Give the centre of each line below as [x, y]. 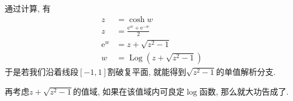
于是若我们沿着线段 [42, 71]
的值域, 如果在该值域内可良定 [129, 91]
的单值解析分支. [246, 71]
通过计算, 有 [28, 8]
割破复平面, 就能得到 [147, 71]
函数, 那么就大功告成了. [244, 91]
